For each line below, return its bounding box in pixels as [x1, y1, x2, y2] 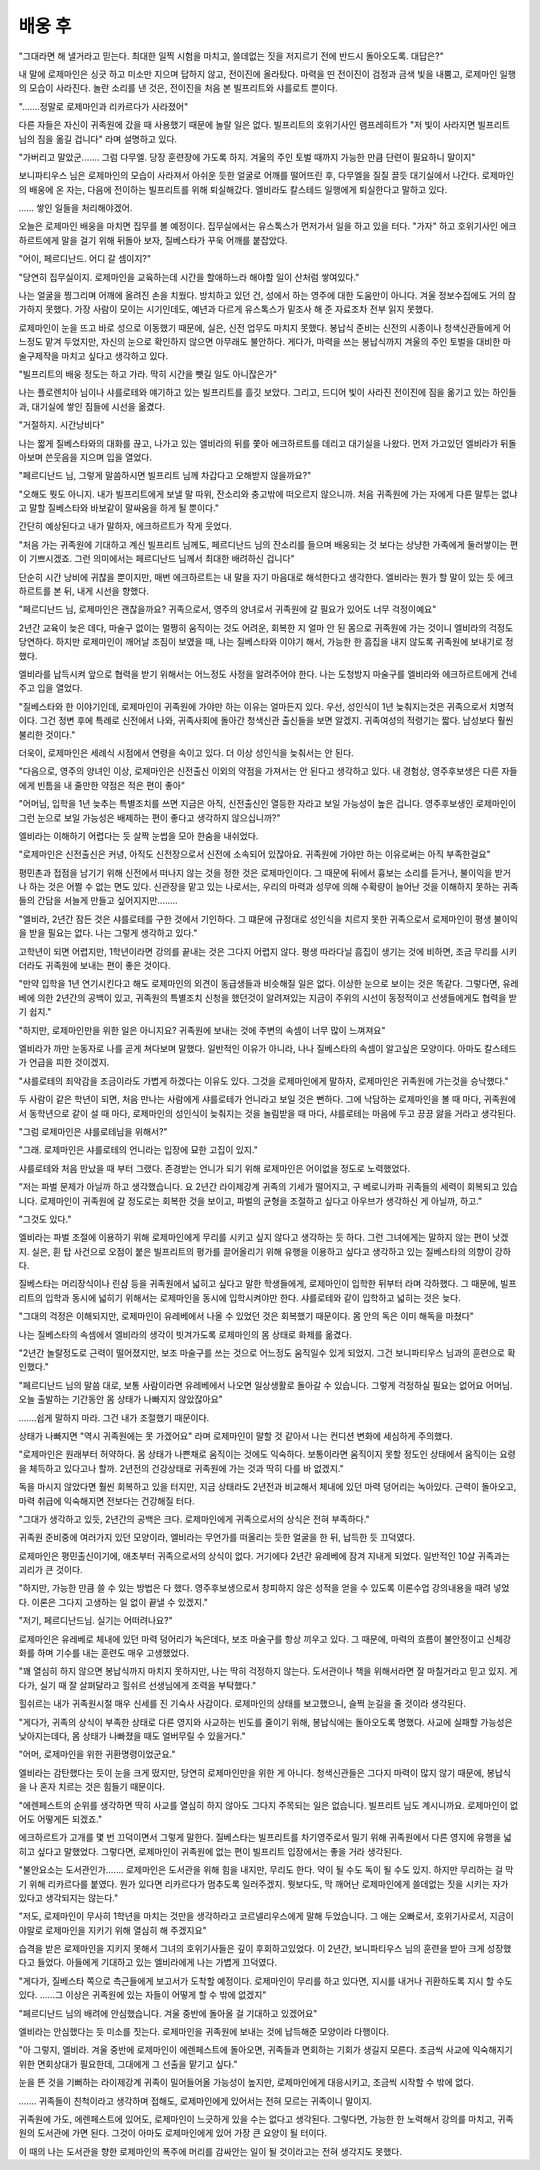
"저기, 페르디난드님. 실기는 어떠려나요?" [18, 1615, 174, 1627]
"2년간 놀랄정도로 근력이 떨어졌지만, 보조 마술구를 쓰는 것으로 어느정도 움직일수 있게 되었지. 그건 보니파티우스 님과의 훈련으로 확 [18, 1347, 516, 1359]
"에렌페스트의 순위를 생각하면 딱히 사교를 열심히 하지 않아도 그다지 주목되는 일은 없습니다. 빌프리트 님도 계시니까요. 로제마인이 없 [18, 1799, 519, 1811]
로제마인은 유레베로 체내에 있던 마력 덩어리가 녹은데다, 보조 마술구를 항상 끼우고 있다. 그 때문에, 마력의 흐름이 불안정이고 [18, 1633, 485, 1645]
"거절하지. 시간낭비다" [18, 419, 105, 431]
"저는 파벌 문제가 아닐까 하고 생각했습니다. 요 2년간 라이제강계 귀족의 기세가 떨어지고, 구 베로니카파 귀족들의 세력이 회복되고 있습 [18, 1181, 519, 1193]
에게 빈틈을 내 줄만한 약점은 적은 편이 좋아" [18, 779, 185, 791]
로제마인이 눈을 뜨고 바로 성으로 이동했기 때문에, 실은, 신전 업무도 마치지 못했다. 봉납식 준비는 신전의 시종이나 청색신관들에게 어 [18, 321, 512, 334]
